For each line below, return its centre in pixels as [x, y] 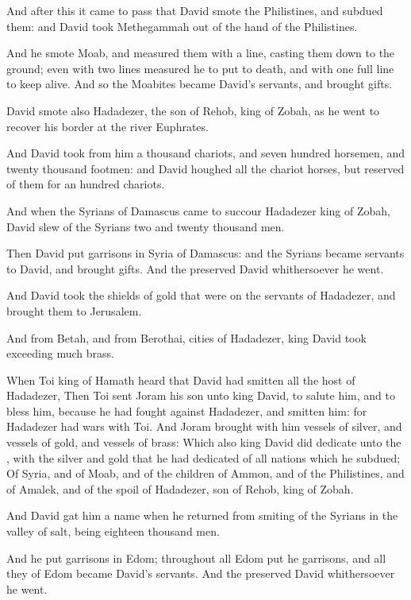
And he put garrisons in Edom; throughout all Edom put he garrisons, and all [196, 557]
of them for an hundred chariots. [86, 184]
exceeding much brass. [60, 353]
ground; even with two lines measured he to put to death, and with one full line [200, 68]
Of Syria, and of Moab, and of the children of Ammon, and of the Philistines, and [205, 473]
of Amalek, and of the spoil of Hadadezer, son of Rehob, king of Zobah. [180, 488]
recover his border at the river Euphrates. [108, 126]
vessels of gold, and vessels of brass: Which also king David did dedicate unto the [204, 442]
